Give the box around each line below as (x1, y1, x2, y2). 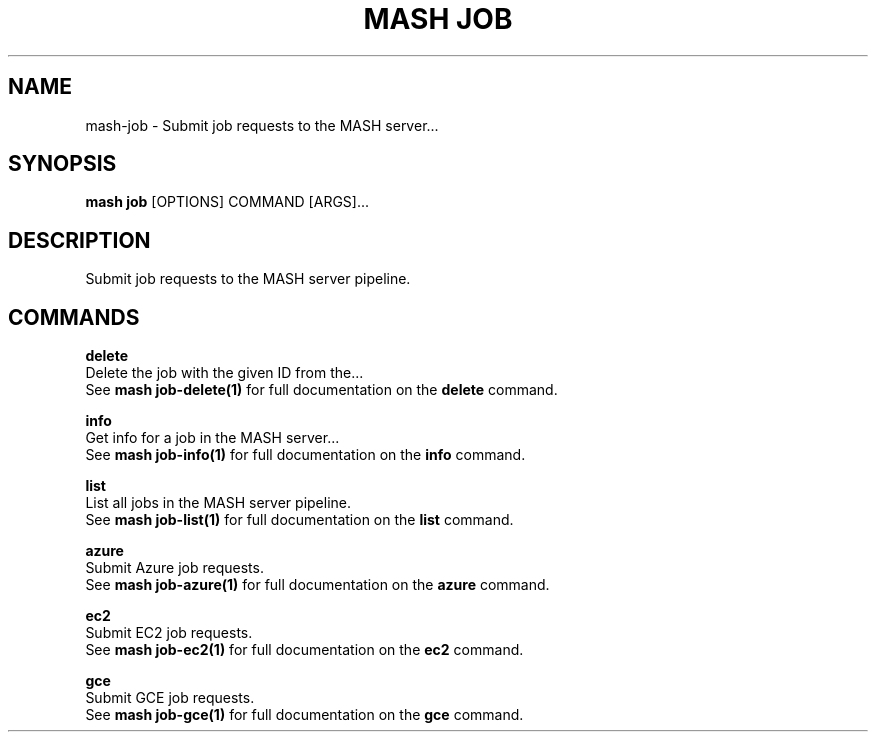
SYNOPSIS (8, 151, 117, 177)
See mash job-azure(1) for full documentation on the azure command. (85, 576, 550, 594)
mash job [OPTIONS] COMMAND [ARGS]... (85, 193, 370, 211)
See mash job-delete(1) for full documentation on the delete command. (85, 381, 558, 399)
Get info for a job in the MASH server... (85, 429, 340, 447)
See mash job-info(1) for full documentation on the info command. (85, 446, 526, 464)
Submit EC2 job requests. (85, 624, 253, 642)
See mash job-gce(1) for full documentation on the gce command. (85, 706, 524, 724)
